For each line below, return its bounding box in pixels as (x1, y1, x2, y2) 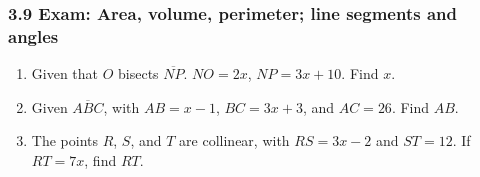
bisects (118, 63, 159, 84)
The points (31, 130, 98, 151)
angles (8, 23, 59, 48)
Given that (31, 63, 99, 84)
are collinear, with (179, 130, 290, 151)
